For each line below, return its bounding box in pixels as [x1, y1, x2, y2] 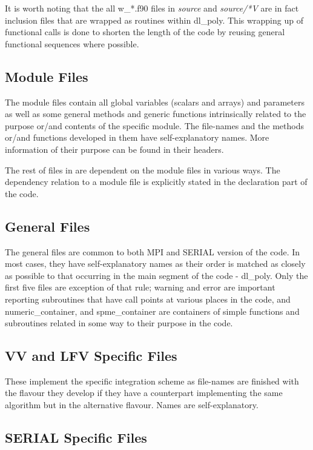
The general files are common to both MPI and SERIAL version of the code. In [5, 245, 300, 258]
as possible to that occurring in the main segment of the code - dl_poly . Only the [5, 269, 308, 281]
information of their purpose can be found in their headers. [5, 143, 224, 155]
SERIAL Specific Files [5, 428, 147, 447]
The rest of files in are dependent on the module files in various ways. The [5, 163, 280, 176]
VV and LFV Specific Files [5, 346, 177, 365]
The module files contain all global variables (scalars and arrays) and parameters [5, 95, 305, 108]
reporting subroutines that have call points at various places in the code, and [5, 292, 291, 305]
